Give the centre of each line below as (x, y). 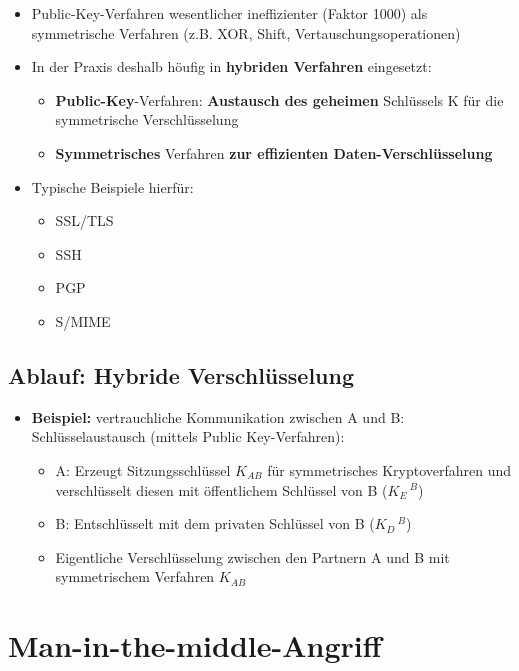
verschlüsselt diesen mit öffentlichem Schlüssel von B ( (221, 489)
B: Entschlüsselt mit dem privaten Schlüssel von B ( (215, 523)
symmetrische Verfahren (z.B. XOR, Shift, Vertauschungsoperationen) (246, 32)
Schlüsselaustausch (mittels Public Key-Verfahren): (188, 436)
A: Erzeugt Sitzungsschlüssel (143, 469)
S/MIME (83, 320)
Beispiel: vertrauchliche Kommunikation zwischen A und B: (218, 416)
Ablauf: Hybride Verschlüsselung (181, 374)
